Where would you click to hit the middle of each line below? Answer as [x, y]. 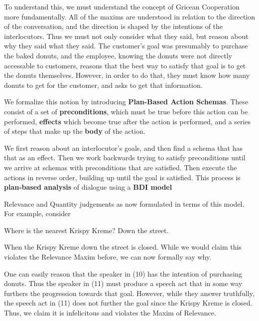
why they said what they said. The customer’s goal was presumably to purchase [126, 46]
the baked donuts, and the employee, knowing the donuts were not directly [118, 55]
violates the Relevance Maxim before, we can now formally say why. [108, 257]
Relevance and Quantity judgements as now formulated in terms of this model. [124, 203]
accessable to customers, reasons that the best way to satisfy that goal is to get [125, 65]
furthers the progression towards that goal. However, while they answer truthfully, [129, 293]
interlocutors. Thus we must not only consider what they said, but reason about [126, 36]
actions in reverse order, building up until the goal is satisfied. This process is [122, 177]
